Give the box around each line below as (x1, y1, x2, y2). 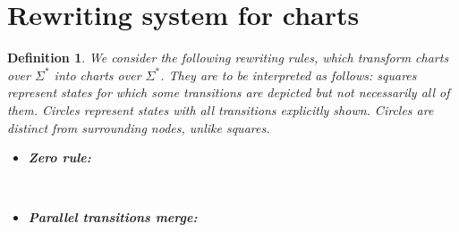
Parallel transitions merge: (28, 208, 198, 227)
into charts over (54, 65, 141, 84)
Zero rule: (28, 148, 91, 167)
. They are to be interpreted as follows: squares (160, 65, 417, 84)
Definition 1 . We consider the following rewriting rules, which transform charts (7, 48, 449, 67)
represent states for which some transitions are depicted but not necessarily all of (7, 83, 450, 102)
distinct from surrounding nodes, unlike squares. (7, 118, 270, 137)
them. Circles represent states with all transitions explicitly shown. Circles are (7, 100, 434, 119)
